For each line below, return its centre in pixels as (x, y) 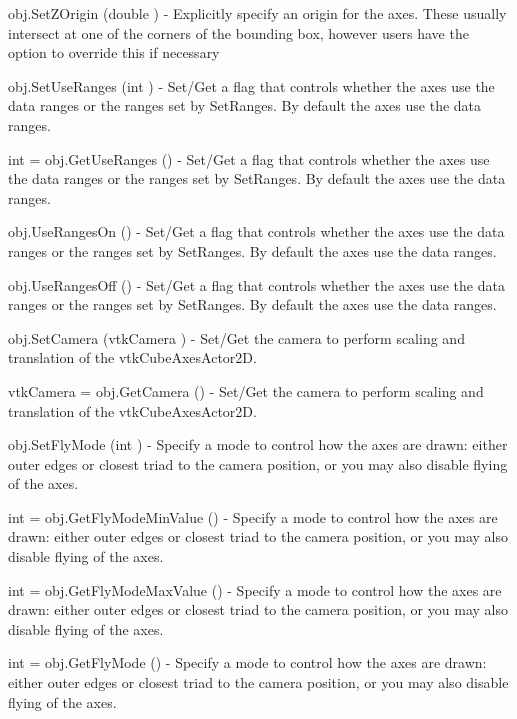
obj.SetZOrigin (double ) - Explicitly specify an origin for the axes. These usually (257, 13)
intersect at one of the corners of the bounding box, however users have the (238, 32)
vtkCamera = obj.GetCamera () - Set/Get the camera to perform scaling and (246, 390)
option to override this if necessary (114, 52)
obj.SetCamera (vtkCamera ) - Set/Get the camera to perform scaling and (236, 337)
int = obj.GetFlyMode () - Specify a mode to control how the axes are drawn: (247, 662)
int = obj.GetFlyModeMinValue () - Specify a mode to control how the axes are (253, 516)
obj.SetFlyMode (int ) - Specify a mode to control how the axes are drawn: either (258, 444)
